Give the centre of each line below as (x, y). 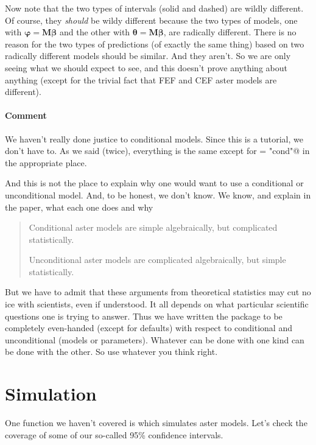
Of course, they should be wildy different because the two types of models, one (151, 20)
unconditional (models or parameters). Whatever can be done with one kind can (155, 339)
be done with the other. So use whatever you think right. (111, 352)
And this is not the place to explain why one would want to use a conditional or (154, 183)
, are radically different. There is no (230, 32)
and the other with (95, 32)
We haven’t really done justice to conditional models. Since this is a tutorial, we (154, 138)
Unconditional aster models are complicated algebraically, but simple (157, 260)
